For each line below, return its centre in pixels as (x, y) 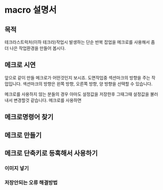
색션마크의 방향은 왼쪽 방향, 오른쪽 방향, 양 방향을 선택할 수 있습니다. (88, 84)
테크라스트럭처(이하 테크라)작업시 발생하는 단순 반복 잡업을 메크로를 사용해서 (77, 42)
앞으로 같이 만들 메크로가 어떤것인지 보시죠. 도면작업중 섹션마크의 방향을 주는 (78, 77)
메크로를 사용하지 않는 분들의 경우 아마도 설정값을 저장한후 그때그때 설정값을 (77, 94)
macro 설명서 (31, 10)
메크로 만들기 (23, 135)
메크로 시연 (20, 65)
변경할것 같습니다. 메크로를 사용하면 (47, 100)
